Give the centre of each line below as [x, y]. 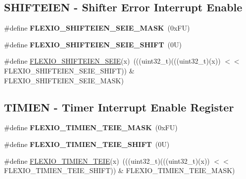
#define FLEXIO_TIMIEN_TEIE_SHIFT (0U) [87, 144]
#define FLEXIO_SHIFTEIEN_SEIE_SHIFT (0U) [93, 44]
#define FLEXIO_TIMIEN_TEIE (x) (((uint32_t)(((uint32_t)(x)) [107, 161]
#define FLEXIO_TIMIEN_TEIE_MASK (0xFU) [91, 127]
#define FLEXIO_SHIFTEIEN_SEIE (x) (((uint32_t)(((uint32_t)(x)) [112, 61]
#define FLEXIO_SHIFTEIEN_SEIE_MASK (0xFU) [97, 28]
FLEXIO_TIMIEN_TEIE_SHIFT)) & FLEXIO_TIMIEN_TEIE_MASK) [120, 170]
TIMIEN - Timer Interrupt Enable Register [119, 107]
